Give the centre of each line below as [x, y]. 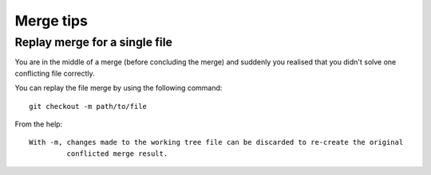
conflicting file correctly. [55, 73]
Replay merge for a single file [94, 42]
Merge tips [51, 21]
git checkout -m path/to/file [88, 106]
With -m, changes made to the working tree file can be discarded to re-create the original [216, 142]
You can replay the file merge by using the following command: [119, 88]
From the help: [39, 124]
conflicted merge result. [117, 154]
